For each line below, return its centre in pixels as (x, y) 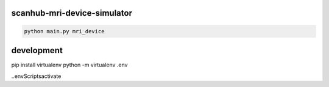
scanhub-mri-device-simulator (72, 13)
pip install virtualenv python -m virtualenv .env (69, 65)
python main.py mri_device (64, 31)
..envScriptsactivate (36, 76)
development (37, 50)
